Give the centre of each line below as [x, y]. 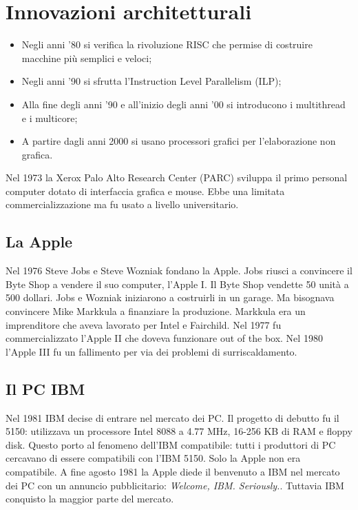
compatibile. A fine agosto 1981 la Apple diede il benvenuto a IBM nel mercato [173, 471]
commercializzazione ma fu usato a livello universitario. [122, 204]
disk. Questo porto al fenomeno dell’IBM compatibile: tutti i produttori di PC [171, 444]
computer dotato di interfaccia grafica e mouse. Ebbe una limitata [145, 191]
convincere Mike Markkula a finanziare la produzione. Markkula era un [156, 311]
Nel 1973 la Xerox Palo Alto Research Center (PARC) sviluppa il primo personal [177, 177]
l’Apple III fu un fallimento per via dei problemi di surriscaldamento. [151, 351]
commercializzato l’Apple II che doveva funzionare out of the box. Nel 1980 [164, 338]
